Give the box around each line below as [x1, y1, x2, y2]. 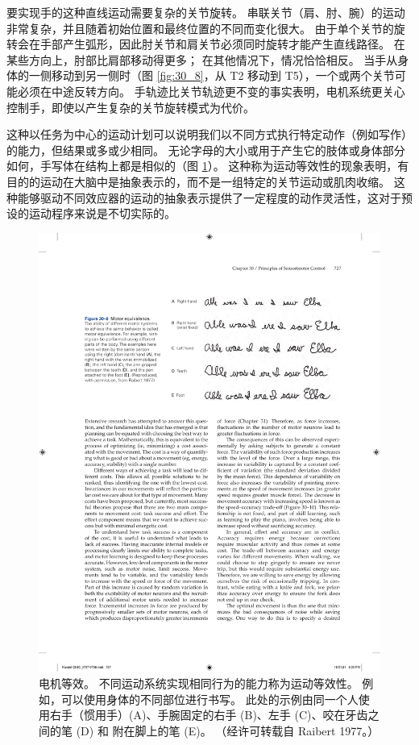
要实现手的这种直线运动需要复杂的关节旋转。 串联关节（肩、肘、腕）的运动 [6, 4, 405, 20]
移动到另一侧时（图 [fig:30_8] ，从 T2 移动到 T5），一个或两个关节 [51, 67, 395, 84]
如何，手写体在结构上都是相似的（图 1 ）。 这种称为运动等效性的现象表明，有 [6, 157, 409, 174]
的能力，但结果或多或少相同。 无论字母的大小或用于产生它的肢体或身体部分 [6, 141, 405, 158]
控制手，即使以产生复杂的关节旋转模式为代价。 [6, 98, 255, 115]
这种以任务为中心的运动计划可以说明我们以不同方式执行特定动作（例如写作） [6, 126, 413, 143]
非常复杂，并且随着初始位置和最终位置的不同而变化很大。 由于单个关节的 [6, 19, 394, 36]
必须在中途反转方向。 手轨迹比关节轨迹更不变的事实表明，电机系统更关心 [17, 82, 405, 99]
